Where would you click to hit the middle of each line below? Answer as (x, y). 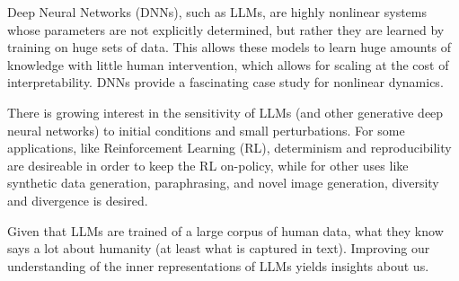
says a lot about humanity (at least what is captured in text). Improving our (219, 248)
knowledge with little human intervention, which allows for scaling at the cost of (228, 64)
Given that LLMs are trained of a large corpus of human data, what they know (225, 230)
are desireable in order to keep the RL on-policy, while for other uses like (208, 165)
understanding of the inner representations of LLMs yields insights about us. (218, 265)
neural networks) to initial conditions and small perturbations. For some (206, 130)
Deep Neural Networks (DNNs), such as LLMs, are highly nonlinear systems (217, 12)
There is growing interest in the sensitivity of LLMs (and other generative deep (225, 112)
